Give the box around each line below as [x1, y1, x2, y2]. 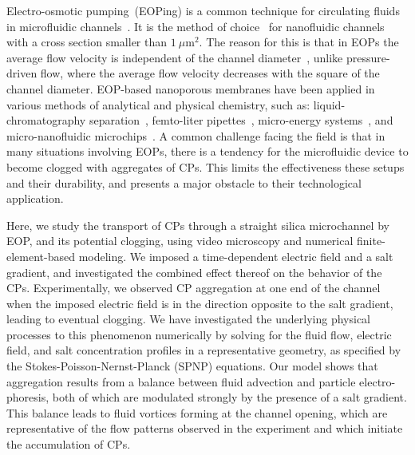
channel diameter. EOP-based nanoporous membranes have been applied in [6, 80, 375, 97]
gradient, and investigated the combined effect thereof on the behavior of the [6, 263, 382, 280]
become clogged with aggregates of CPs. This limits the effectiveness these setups [6, 158, 405, 175]
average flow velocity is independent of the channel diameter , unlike [6, 49, 343, 65]
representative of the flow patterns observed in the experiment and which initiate [6, 420, 403, 437]
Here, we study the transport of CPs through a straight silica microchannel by [6, 216, 389, 233]
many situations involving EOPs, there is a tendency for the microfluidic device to [6, 143, 409, 160]
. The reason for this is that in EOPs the [199, 34, 399, 50]
